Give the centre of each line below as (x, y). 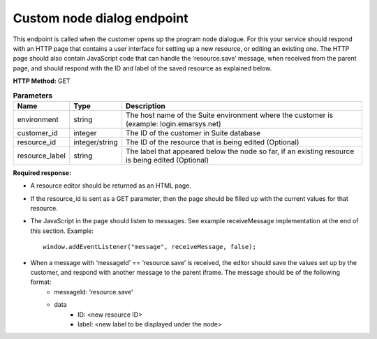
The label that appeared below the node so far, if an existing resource (240, 151)
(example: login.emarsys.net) (173, 123)
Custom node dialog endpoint (101, 18)
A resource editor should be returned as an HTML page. (111, 186)
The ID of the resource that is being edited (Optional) (213, 142)
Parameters (32, 96)
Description (146, 106)
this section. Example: (62, 231)
